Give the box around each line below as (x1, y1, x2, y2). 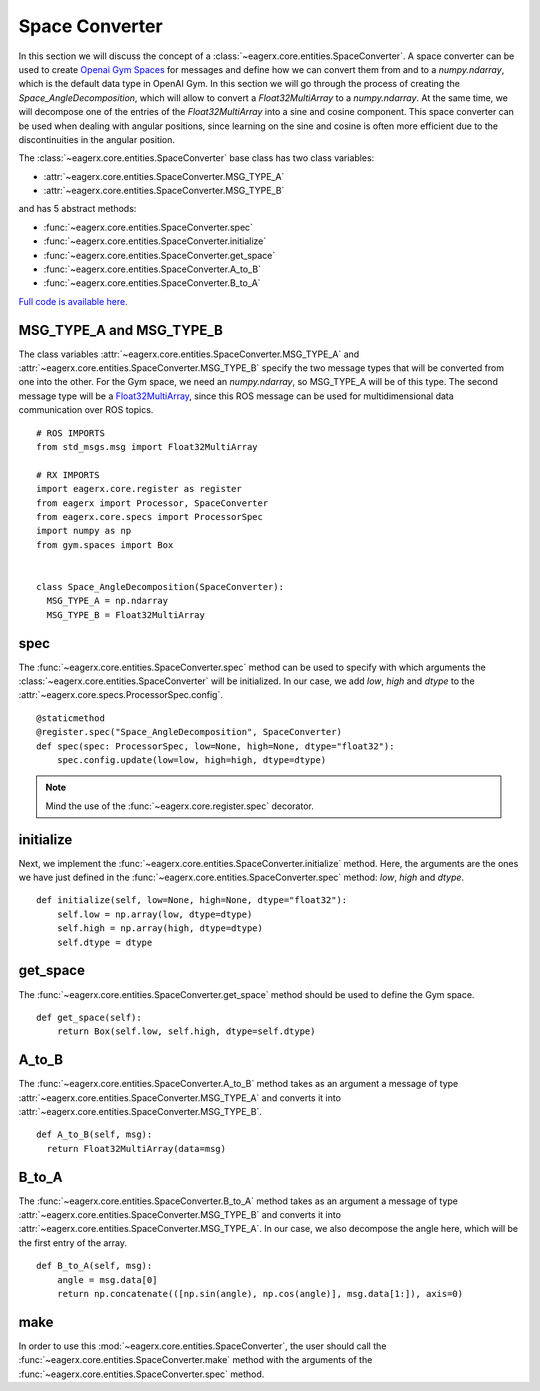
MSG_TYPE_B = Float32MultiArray (46, 609, 205, 620)
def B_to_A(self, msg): (36, 1260, 153, 1272)
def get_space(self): (36, 1011, 142, 1023)
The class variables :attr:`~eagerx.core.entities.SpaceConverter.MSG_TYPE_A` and (18, 348, 360, 360)
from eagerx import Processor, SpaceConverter (36, 497, 269, 509)
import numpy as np (36, 525, 132, 537)
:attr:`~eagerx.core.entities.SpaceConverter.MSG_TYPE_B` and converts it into (18, 1209, 342, 1221)
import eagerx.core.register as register (36, 483, 242, 495)
